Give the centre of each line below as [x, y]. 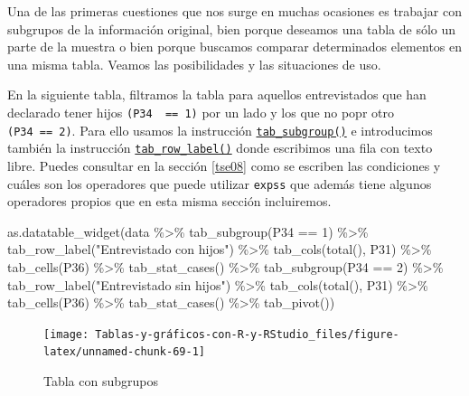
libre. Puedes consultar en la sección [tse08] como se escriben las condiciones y [224, 165]
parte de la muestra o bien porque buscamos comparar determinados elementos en [235, 47]
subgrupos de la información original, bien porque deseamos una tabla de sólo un [232, 28]
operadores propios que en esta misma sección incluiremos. [169, 201]
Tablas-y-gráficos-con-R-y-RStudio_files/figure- [247, 334]
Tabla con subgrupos [101, 381]
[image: [66, 334]
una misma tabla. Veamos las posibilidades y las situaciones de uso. [194, 64]
